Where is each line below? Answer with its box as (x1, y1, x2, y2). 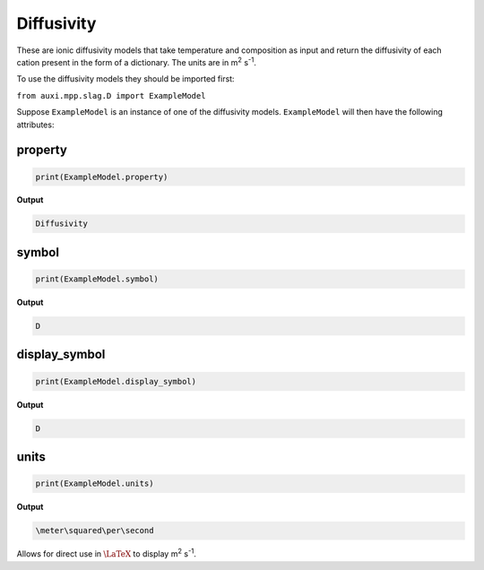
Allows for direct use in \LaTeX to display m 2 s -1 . (16, 547, 197, 559)
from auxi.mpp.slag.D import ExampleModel (16, 91, 206, 100)
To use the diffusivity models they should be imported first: (16, 73, 235, 84)
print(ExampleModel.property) (35, 171, 169, 182)
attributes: (16, 119, 55, 130)
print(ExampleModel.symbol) (35, 274, 159, 284)
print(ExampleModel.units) (35, 479, 154, 488)
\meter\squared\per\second (35, 525, 154, 536)
